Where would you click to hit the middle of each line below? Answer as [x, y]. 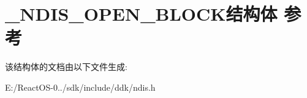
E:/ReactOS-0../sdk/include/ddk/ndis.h [80, 87]
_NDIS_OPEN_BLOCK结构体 [141, 14]
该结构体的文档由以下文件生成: [66, 67]
